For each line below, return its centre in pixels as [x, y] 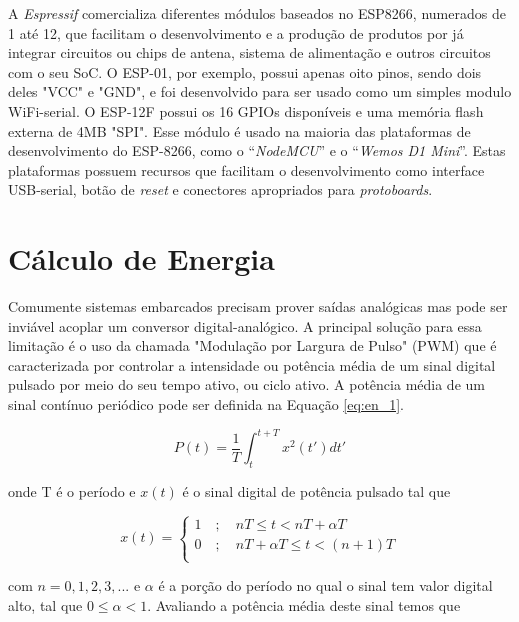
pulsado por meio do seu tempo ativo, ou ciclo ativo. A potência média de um [246, 384]
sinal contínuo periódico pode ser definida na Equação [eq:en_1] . [206, 404]
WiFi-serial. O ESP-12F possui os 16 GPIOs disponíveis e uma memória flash [246, 110]
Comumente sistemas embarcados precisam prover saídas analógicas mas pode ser [258, 306]
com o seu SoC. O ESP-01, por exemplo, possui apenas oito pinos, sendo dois [245, 71]
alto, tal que [45, 604]
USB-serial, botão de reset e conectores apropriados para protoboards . [220, 189]
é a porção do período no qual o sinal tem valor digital [325, 585]
